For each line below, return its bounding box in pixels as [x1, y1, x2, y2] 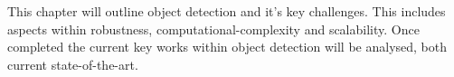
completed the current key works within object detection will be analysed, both [7, 37, 447, 56]
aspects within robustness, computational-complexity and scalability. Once [7, 19, 420, 38]
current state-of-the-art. [7, 54, 138, 73]
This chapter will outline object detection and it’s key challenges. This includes [7, 2, 446, 20]
